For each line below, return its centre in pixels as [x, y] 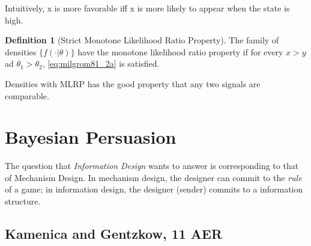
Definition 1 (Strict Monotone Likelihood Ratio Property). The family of [142, 40]
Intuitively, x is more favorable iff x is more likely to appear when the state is [147, 8]
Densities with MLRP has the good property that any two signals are [133, 83]
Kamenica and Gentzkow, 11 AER [114, 234]
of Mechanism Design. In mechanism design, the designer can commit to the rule [153, 177]
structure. [23, 201]
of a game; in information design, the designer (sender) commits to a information [154, 189]
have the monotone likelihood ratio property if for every [180, 51]
